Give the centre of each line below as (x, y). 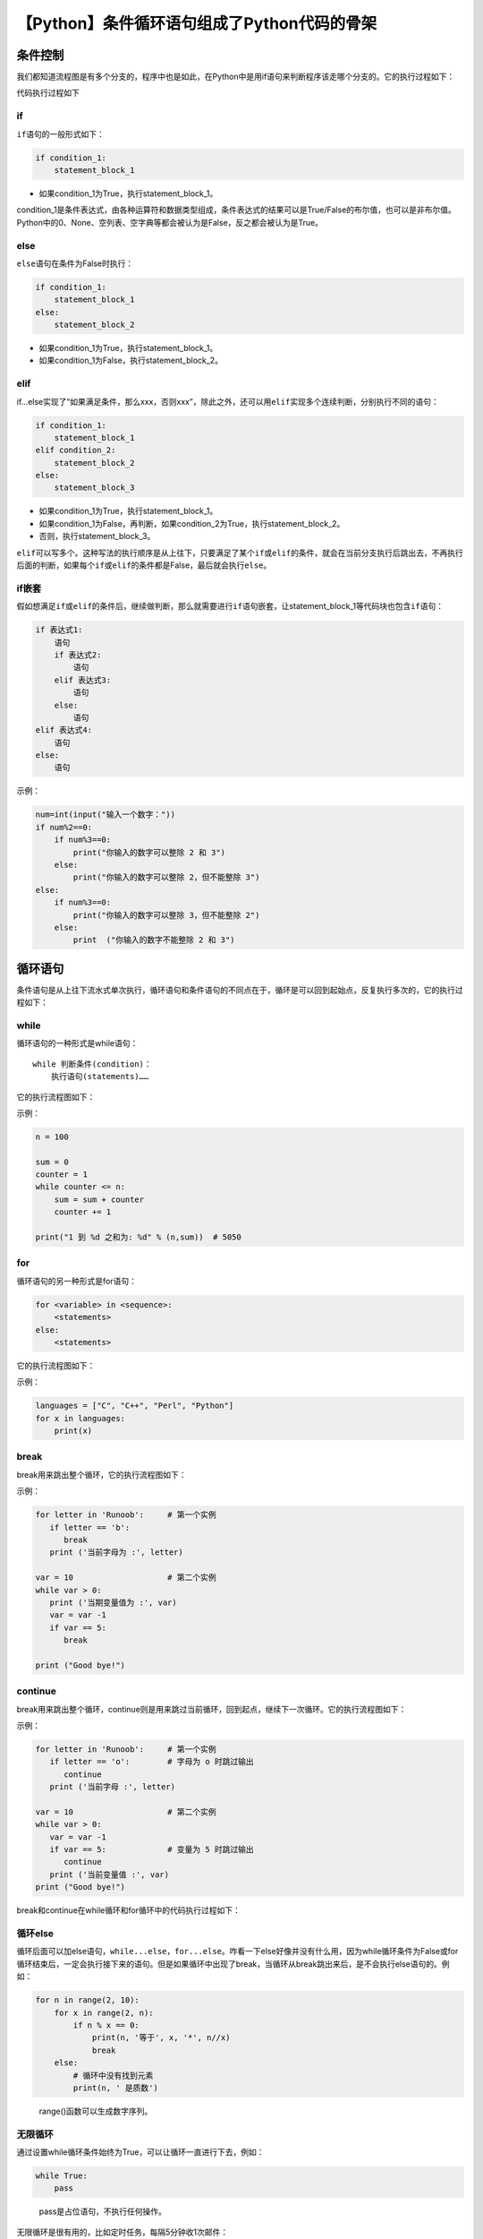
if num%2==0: (64, 827)
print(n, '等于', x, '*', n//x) (161, 2038)
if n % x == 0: (106, 2025)
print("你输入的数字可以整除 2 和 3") (149, 852)
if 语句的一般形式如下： (60, 133)
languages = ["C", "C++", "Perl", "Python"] (135, 1406)
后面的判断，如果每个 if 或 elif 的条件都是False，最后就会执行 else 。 (144, 565)
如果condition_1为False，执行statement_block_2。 (131, 360)
